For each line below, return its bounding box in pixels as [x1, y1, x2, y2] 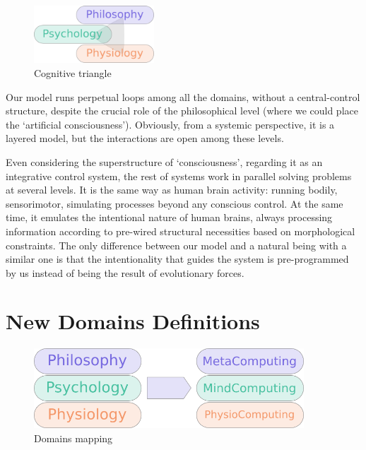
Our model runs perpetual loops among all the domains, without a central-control [6, 89, 360, 104]
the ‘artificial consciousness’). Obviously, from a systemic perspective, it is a [6, 117, 335, 131]
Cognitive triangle [34, 65, 112, 80]
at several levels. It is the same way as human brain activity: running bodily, [6, 182, 338, 197]
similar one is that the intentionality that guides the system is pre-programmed [6, 251, 349, 266]
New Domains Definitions [6, 307, 260, 336]
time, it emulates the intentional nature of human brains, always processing [6, 210, 333, 225]
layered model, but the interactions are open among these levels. [6, 131, 284, 146]
